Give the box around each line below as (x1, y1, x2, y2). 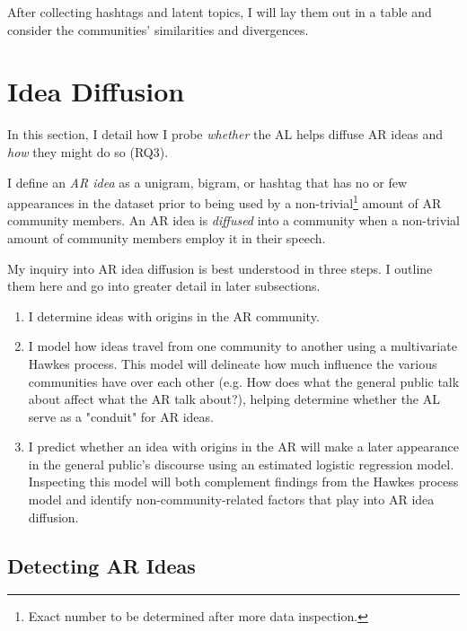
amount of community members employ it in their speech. (7, 228, 326, 247)
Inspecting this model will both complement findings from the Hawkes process (28, 472, 459, 491)
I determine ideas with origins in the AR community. (28, 306, 320, 325)
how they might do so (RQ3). (7, 142, 169, 161)
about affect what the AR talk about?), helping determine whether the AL (28, 390, 440, 408)
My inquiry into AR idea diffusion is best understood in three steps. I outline (7, 259, 433, 277)
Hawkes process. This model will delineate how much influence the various (28, 354, 437, 372)
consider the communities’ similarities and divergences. (7, 20, 309, 39)
